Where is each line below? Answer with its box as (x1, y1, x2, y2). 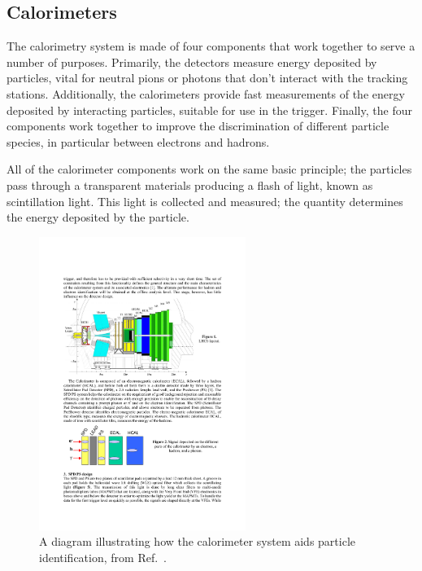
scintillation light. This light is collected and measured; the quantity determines (7, 192, 403, 209)
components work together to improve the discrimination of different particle (7, 117, 389, 134)
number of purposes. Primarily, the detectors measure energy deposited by (7, 53, 377, 70)
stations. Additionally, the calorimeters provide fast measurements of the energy (7, 85, 405, 102)
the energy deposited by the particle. (7, 209, 189, 226)
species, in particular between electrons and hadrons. (7, 133, 270, 150)
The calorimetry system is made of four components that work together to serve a (7, 37, 415, 55)
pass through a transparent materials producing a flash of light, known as (7, 176, 373, 193)
